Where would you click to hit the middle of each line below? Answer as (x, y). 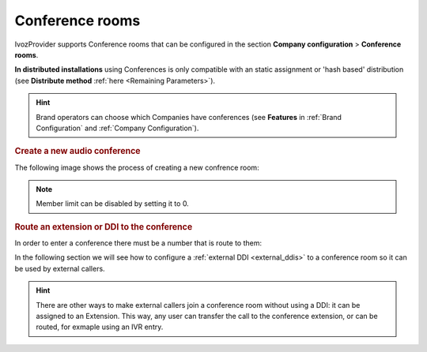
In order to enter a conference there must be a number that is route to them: (138, 243)
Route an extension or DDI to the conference (104, 227)
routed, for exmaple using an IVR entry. (100, 327)
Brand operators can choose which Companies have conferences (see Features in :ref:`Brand (189, 117)
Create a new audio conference (78, 152)
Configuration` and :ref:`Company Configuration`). (117, 128)
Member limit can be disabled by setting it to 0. (112, 204)
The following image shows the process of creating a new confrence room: (137, 167)
